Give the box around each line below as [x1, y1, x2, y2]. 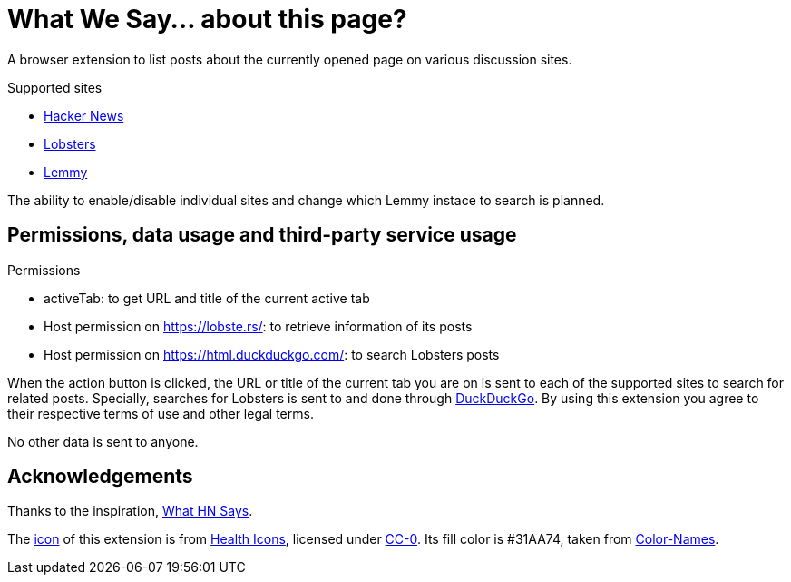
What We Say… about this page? [7, 4, 407, 35]
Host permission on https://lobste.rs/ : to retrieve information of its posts [44, 318, 473, 334]
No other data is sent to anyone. [7, 433, 199, 449]
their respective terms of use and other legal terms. [7, 405, 314, 421]
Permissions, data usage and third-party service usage [7, 223, 517, 247]
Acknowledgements [7, 465, 193, 488]
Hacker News [44, 107, 124, 123]
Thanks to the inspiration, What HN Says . [7, 503, 253, 519]
